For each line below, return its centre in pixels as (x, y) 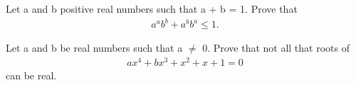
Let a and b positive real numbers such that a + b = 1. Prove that (152, 8)
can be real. (31, 75)
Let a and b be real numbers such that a (94, 48)
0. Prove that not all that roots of (276, 48)
